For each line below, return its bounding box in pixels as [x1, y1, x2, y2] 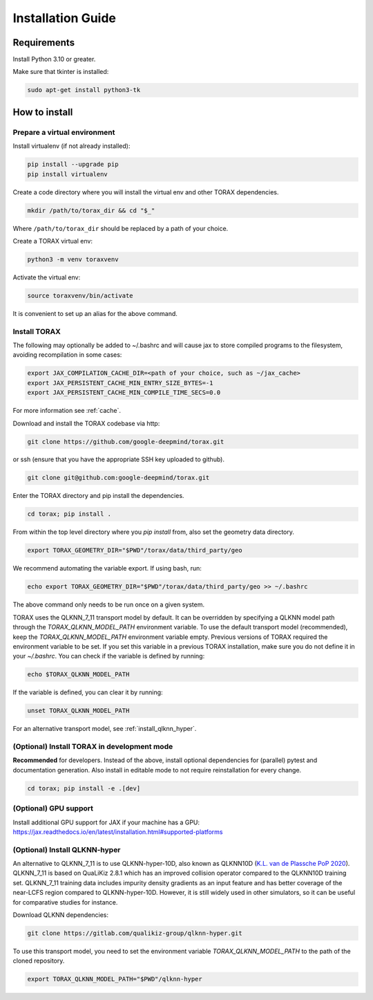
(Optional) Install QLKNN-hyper [12, 844, 121, 854]
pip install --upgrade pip [27, 160, 119, 169]
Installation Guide [12, 10, 117, 26]
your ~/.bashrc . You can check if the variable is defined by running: [12, 652, 205, 660]
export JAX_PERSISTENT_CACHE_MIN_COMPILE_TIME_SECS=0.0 [27, 389, 221, 397]
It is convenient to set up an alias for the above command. [12, 309, 178, 317]
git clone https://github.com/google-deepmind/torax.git [27, 438, 224, 445]
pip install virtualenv [27, 170, 108, 178]
